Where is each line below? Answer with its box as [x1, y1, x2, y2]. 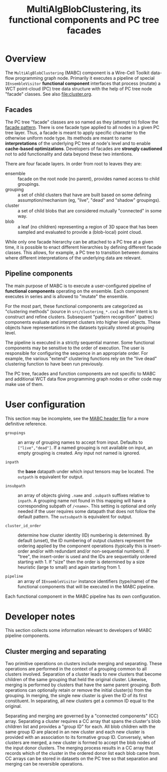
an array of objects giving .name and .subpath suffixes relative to [17, 492, 150, 498]
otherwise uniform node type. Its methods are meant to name [5, 135, 131, 141]
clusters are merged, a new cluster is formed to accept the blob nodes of [5, 739, 156, 746]
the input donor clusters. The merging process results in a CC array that [5, 745, 153, 751]
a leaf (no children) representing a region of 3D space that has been [17, 223, 158, 229]
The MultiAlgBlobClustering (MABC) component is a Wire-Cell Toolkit [5, 69, 150, 76]
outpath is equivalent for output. [17, 473, 84, 480]
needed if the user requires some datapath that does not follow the [17, 508, 156, 514]
